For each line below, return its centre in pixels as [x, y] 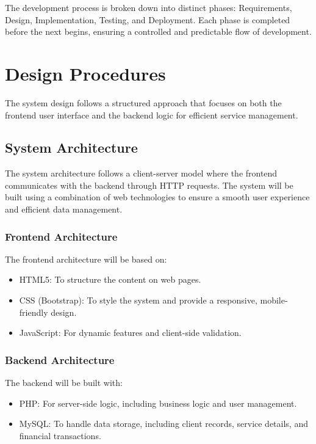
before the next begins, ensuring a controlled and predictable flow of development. [158, 31]
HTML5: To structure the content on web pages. [110, 279]
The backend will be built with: [64, 383]
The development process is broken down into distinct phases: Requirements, [149, 7]
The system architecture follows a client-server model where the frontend [141, 173]
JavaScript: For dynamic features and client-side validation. [130, 333]
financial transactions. [60, 435]
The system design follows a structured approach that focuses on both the [143, 102]
